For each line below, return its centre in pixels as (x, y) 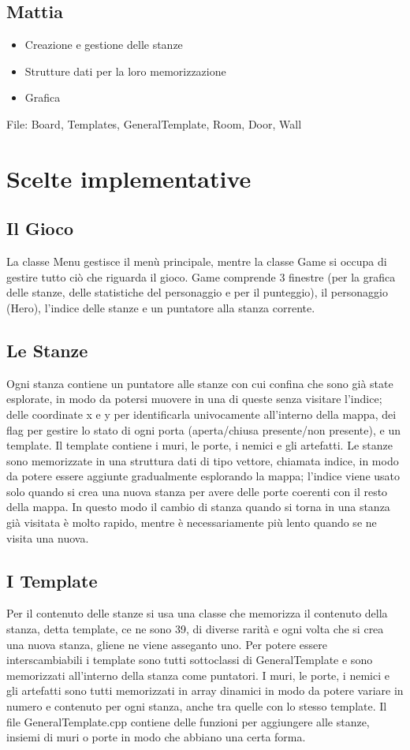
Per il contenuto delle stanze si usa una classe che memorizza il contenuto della (197, 613)
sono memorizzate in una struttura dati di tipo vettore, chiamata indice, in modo (203, 460)
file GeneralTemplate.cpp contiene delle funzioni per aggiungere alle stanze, (188, 721)
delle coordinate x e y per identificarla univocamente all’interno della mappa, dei (201, 414)
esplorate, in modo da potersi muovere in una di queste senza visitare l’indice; (194, 399)
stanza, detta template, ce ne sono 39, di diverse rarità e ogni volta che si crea (195, 629)
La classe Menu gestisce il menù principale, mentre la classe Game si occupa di (197, 261)
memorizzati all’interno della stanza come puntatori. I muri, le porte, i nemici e (198, 675)
